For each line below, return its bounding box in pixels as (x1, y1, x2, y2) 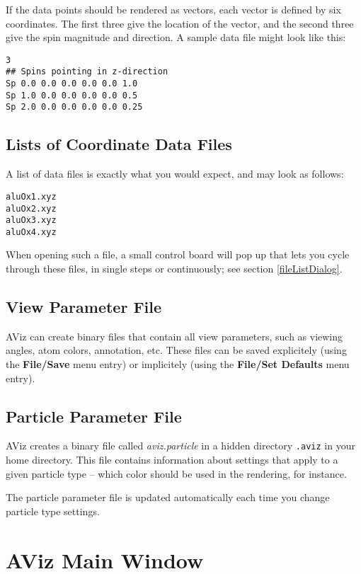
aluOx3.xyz (6, 215, 57, 226)
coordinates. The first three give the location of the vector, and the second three (6, 16, 354, 30)
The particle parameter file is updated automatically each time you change (6, 490, 330, 505)
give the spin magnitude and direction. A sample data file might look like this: (6, 30, 346, 45)
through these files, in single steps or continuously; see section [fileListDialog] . (6, 261, 343, 276)
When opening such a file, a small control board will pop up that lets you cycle (6, 247, 350, 262)
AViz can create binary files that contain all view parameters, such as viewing (6, 328, 343, 343)
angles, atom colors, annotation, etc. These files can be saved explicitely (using (6, 343, 347, 357)
